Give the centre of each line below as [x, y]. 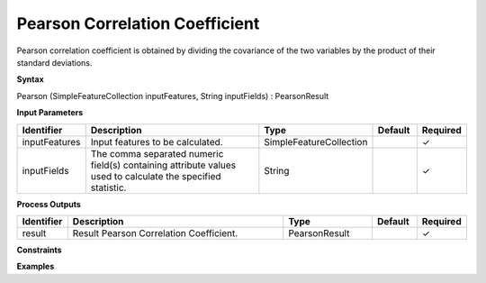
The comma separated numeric [157, 153]
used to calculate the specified [156, 176]
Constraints [39, 250]
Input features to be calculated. [157, 141]
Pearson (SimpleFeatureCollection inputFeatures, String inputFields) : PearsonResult [173, 96]
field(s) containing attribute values [163, 165]
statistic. [108, 187]
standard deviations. [54, 62]
